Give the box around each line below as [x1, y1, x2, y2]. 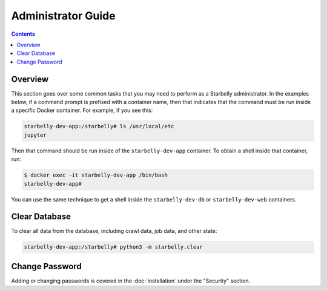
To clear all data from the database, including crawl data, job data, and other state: [11, 227, 217, 235]
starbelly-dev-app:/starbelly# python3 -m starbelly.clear [24, 244, 203, 250]
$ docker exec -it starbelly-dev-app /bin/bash [24, 172, 168, 178]
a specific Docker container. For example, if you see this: [11, 106, 153, 114]
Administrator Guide [11, 9, 116, 22]
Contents [11, 30, 36, 38]
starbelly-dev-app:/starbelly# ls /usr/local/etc [24, 123, 174, 130]
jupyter [24, 131, 47, 139]
